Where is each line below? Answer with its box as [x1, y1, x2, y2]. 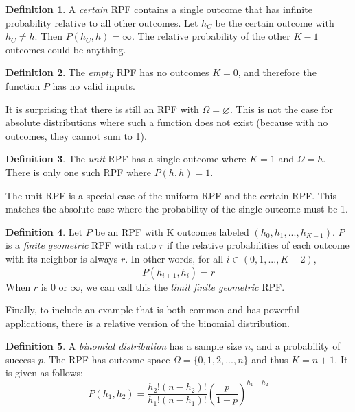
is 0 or [41, 279, 68, 293]
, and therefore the [238, 65, 317, 80]
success [5, 352, 35, 366]
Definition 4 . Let [5, 224, 83, 239]
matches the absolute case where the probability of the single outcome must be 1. [5, 202, 348, 216]
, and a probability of [251, 339, 341, 353]
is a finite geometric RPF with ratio [5, 238, 157, 252]
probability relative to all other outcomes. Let [5, 15, 198, 29]
